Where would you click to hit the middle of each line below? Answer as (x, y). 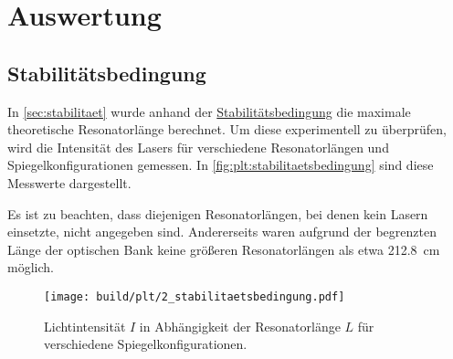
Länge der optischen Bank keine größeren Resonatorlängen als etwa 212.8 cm (224, 249)
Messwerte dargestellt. (69, 182)
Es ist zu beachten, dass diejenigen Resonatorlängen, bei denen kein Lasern (218, 213)
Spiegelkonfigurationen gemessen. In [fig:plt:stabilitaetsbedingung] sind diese (221, 165)
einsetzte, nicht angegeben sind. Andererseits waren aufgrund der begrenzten (222, 232)
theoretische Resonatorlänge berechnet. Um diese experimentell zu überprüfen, (227, 129)
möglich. (31, 267)
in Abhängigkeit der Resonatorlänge (240, 326)
